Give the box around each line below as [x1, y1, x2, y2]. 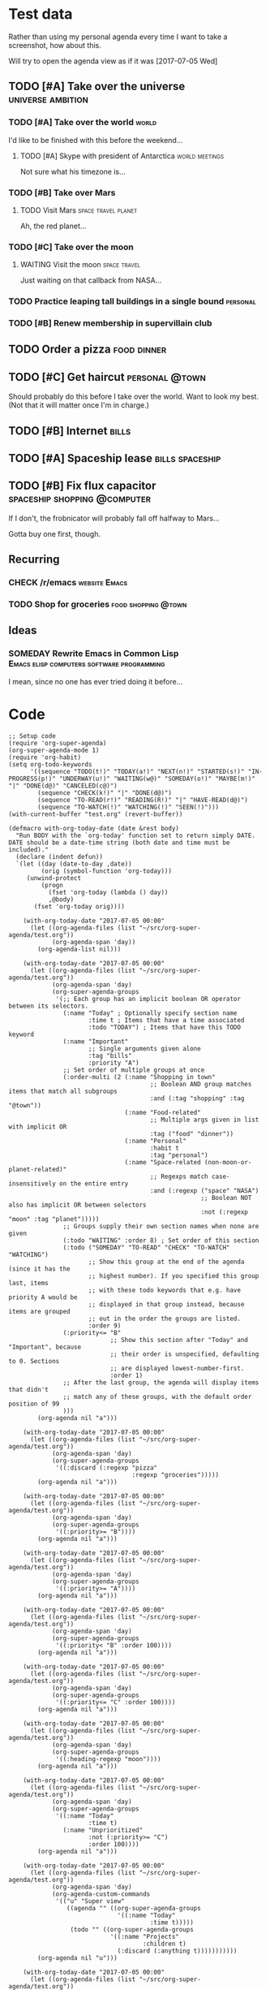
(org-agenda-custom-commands [51, 1889, 151, 1898]
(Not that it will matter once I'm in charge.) [8, 400, 150, 410]
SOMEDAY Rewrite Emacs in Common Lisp [8, 648, 179, 659]
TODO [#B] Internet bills [8, 424, 131, 438]
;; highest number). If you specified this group [88, 1271, 259, 1280]
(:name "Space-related [124, 1158, 201, 1166]
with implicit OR [8, 1122, 67, 1131]
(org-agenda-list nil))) [37, 945, 122, 953]
